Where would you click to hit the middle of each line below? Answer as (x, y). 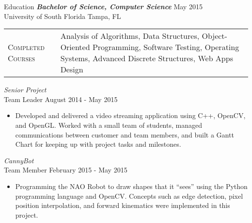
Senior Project (25, 90)
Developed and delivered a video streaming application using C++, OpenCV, (130, 115)
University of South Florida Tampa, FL (63, 16)
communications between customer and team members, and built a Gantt (125, 134)
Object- (214, 36)
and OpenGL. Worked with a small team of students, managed (109, 125)
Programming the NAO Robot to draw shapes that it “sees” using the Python (131, 186)
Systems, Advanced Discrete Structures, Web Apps (147, 58)
